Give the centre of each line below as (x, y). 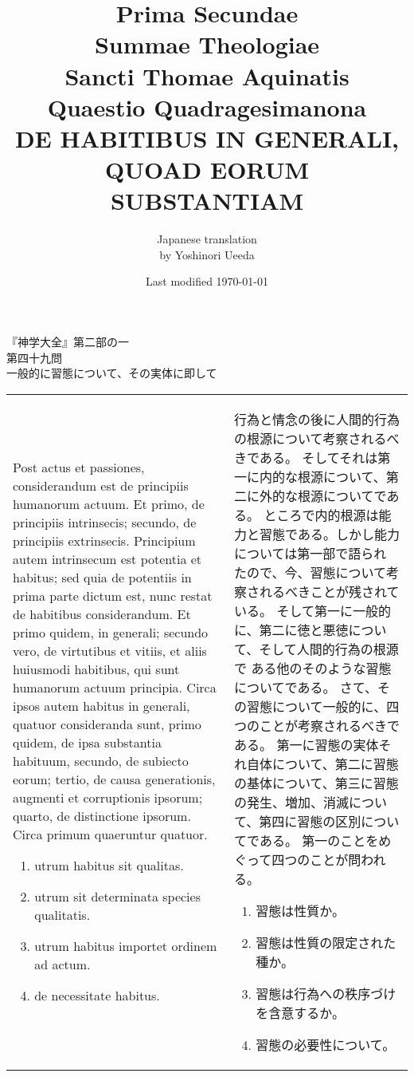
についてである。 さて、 (306, 687)
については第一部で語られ (310, 553)
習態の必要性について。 (326, 1044)
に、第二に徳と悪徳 (291, 629)
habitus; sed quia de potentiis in (102, 578)
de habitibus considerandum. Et (102, 614)
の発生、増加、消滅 (292, 802)
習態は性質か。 (300, 910)
